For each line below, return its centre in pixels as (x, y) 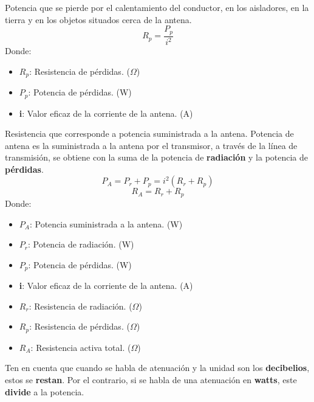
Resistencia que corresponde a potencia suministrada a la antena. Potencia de (149, 133)
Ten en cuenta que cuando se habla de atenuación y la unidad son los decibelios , (157, 368)
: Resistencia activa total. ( (81, 347)
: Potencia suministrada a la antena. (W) (106, 224)
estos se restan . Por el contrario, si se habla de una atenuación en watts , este (151, 379)
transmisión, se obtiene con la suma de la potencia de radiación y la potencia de (157, 157)
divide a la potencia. (45, 391)
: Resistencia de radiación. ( (80, 306)
